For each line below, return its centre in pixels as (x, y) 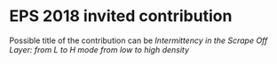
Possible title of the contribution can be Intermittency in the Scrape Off (138, 40)
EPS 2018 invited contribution (121, 16)
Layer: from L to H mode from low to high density (99, 49)
